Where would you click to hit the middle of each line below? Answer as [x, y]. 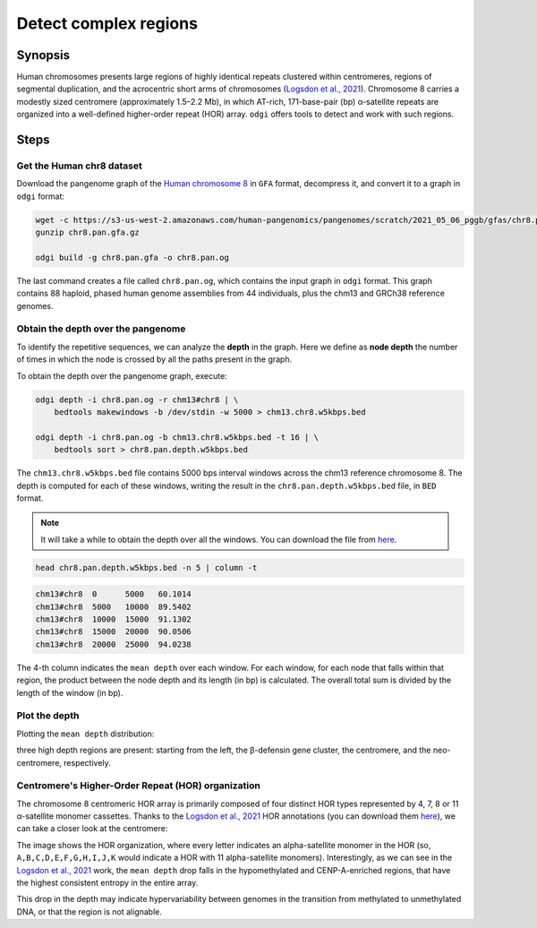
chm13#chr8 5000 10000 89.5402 [113, 606]
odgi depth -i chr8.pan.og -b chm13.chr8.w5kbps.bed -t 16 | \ [177, 437]
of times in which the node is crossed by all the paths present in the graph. [154, 359]
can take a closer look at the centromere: [92, 829]
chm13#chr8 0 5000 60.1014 [113, 594]
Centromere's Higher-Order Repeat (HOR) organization [139, 786]
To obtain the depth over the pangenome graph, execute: [122, 375]
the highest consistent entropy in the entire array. [107, 883]
